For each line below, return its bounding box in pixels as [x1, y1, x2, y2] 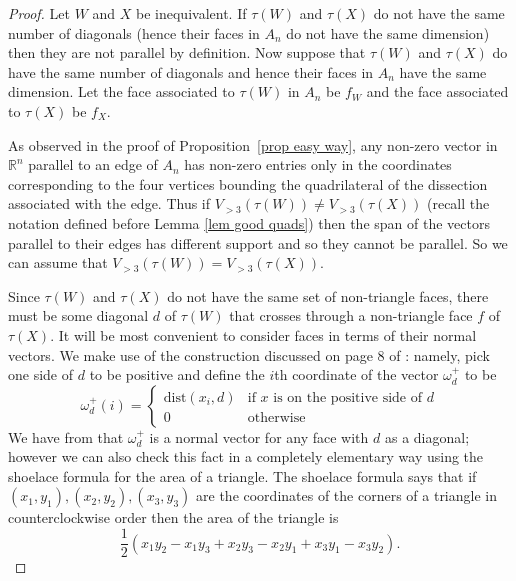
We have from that [8, 426, 124, 447]
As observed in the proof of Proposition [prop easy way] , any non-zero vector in [8, 134, 498, 155]
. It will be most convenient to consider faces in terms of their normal [50, 324, 477, 345]
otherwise [247, 410, 306, 425]
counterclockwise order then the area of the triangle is [8, 507, 339, 528]
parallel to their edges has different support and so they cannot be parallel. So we [8, 232, 508, 253]
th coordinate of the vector [274, 364, 439, 385]
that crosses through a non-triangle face [229, 305, 473, 326]
